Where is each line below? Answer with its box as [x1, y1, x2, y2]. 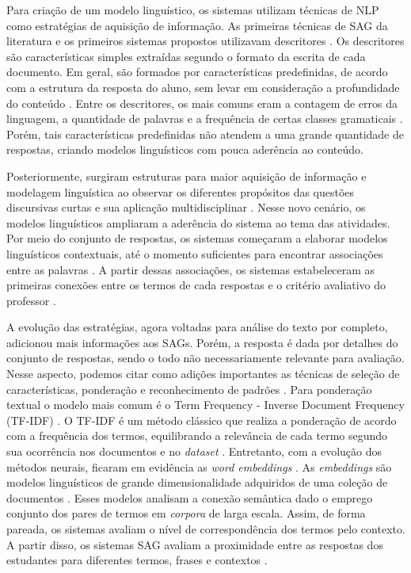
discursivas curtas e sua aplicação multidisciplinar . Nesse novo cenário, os [6, 199, 366, 216]
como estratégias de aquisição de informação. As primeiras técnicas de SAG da [6, 17, 388, 33]
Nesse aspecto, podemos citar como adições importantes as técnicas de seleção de [6, 365, 400, 382]
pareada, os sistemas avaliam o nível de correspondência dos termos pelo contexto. [6, 521, 405, 537]
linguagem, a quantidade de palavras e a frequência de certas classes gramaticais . [6, 110, 403, 127]
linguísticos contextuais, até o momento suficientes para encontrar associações [6, 245, 383, 262]
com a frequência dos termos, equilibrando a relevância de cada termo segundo [6, 427, 388, 444]
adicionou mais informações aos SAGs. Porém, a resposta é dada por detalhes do [6, 334, 398, 350]
